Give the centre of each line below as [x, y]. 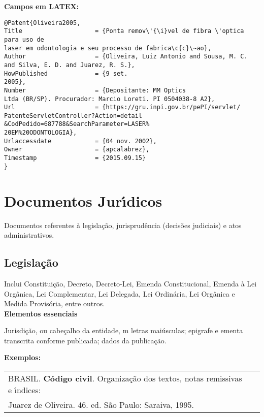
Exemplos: [23, 357]
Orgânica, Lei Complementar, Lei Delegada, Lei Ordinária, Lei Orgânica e [120, 293]
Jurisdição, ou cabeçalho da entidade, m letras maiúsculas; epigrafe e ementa [124, 330]
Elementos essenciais [41, 313]
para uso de [24, 39]
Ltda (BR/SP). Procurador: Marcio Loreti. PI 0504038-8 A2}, [110, 99]
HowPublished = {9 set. [66, 73]
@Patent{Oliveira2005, [42, 23]
